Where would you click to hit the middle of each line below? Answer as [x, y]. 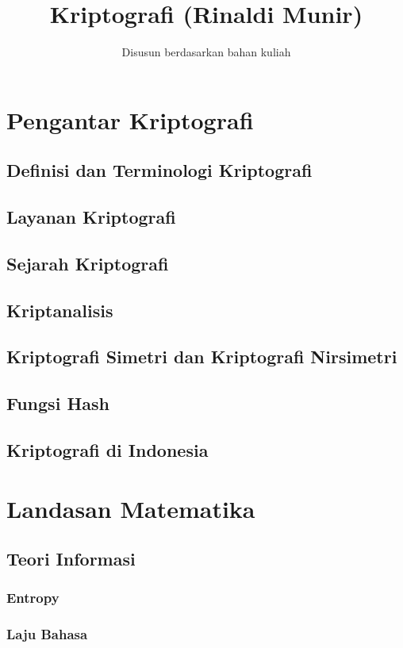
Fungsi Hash [58, 403]
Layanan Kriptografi [91, 217]
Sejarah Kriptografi [88, 263]
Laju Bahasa [47, 634]
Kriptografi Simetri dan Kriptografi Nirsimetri [202, 357]
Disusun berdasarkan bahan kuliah [206, 52]
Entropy [33, 598]
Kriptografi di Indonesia [107, 449]
